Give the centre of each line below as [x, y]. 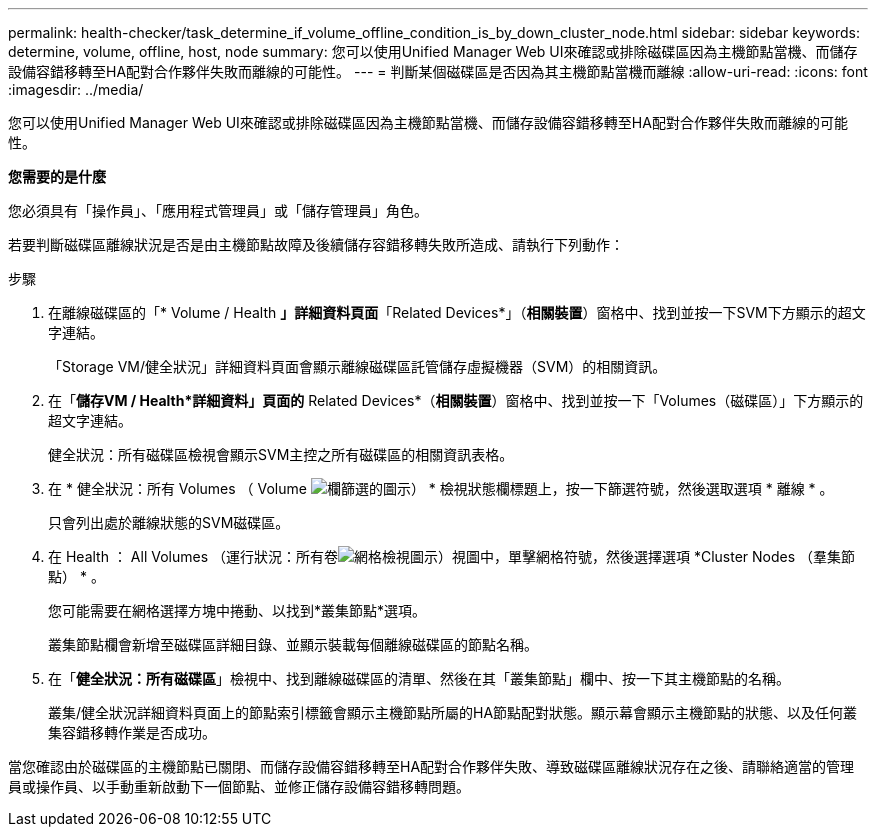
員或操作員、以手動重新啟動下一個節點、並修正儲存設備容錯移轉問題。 [239, 786]
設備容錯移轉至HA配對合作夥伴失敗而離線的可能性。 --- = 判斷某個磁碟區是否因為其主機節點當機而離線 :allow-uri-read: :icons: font [438, 71]
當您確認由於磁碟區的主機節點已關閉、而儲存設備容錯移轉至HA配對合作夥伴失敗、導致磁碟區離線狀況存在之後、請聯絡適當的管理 [431, 766]
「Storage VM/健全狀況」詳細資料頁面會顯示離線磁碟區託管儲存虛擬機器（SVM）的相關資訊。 [357, 366]
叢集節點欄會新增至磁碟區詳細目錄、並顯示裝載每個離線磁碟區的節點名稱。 [293, 644]
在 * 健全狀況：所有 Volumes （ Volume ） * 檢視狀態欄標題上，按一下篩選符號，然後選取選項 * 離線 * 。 [441, 488]
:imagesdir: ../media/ [76, 89]
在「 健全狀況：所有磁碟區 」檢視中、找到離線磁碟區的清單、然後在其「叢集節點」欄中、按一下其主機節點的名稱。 [419, 678]
